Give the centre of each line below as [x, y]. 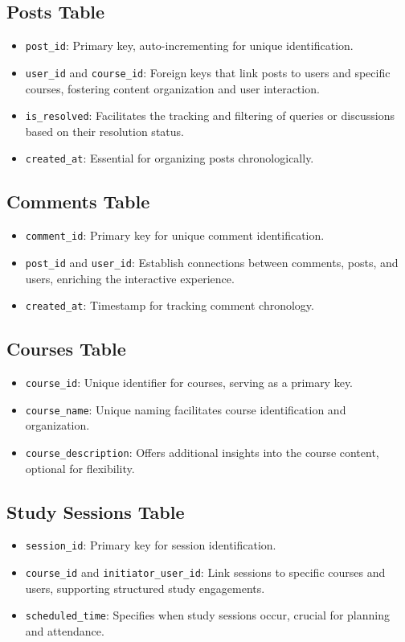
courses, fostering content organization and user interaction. [172, 88]
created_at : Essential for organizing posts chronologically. [170, 158]
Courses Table [66, 349]
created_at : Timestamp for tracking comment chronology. [170, 305]
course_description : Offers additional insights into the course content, [202, 452]
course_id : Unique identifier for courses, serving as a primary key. [189, 382]
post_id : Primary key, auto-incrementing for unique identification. [189, 45]
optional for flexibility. [80, 468]
